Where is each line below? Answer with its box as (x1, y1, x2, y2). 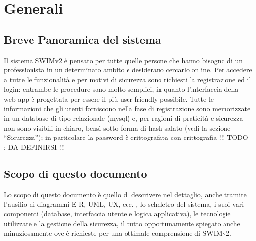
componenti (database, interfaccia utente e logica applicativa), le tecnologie (4, 208, 231, 218)
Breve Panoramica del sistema (4, 32, 161, 47)
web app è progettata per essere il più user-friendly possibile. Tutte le (4, 93, 214, 103)
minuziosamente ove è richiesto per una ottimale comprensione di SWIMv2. (4, 228, 231, 238)
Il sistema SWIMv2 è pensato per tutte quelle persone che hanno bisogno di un (4, 55, 243, 65)
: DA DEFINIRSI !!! (4, 141, 65, 152)
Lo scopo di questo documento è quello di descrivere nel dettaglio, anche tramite (4, 189, 247, 199)
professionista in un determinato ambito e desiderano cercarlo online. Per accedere (4, 65, 252, 75)
